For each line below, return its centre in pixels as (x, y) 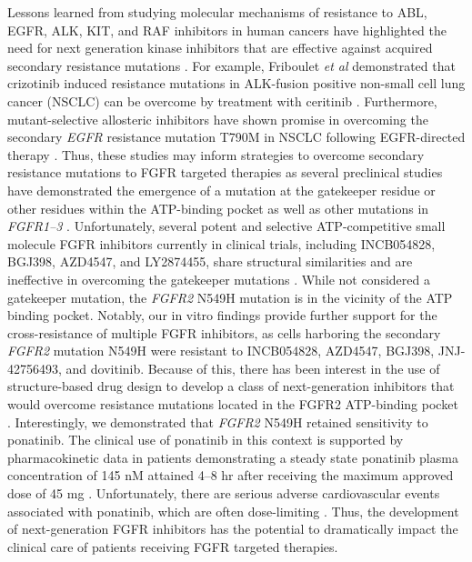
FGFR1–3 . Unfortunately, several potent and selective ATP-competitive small (226, 226)
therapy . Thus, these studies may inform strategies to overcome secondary (216, 154)
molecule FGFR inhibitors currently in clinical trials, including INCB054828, (221, 243)
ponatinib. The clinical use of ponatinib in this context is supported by (206, 440)
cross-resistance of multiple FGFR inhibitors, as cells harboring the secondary (224, 332)
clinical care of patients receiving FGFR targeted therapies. (173, 546)
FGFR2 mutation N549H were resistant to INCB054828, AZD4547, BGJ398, (221, 351)
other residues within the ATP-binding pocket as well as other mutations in (218, 208)
